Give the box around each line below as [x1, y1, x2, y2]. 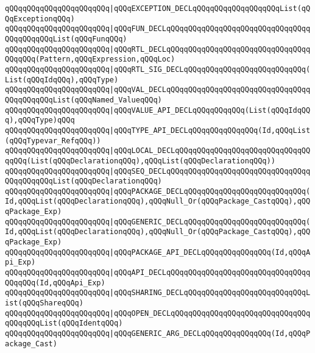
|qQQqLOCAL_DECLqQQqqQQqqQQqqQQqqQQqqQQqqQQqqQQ [109, 146, 311, 155]
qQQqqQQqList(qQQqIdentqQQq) [5, 319, 123, 328]
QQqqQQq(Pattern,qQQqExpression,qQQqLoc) [5, 55, 175, 64]
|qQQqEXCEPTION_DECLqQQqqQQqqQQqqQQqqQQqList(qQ [109, 4, 311, 13]
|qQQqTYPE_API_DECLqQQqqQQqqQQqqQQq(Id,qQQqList [109, 126, 311, 135]
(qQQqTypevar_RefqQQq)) [5, 136, 101, 145]
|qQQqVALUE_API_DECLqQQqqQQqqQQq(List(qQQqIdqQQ [109, 105, 311, 115]
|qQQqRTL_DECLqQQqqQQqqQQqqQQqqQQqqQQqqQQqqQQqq [109, 45, 311, 54]
